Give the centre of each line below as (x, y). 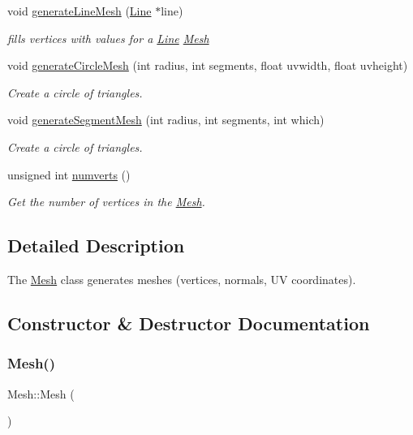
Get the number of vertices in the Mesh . (106, 202)
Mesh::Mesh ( (41, 393)
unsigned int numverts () (69, 174)
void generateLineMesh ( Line (80, 11)
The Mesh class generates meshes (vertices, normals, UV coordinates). (182, 279)
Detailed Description (96, 245)
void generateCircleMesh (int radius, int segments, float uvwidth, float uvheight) (208, 65)
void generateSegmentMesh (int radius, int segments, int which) (166, 120)
